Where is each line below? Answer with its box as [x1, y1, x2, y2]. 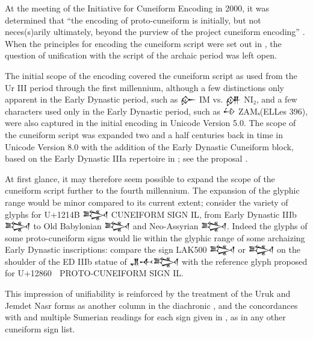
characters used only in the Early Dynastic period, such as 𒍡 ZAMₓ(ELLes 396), [5, 104, 308, 117]
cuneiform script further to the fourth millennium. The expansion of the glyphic [5, 184, 300, 197]
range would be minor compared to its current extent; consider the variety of [5, 195, 288, 208]
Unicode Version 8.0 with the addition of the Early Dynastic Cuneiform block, [5, 140, 294, 153]
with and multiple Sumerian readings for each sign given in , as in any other [5, 311, 286, 323]
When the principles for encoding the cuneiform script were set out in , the [5, 37, 282, 49]
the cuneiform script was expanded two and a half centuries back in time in [5, 128, 283, 141]
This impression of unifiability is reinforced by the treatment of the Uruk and [5, 287, 291, 300]
